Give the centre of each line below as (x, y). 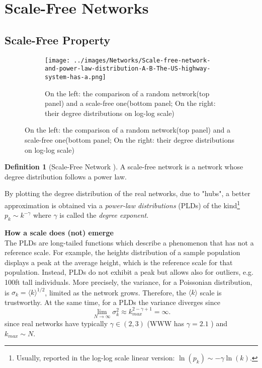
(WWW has (166, 323)
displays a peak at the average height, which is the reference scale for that (119, 262)
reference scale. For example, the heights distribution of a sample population (122, 252)
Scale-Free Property (58, 40)
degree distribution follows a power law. (66, 176)
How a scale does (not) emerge (59, 232)
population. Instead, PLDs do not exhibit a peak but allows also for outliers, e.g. (129, 272)
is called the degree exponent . (104, 215)
